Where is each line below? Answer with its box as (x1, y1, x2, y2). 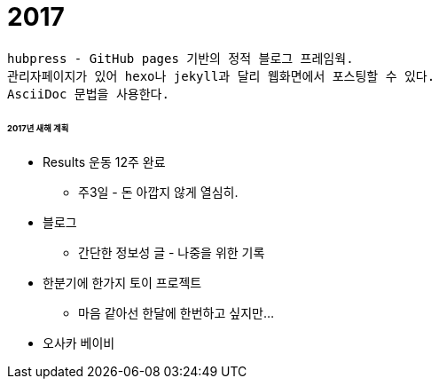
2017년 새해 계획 (7, 122, 69, 133)
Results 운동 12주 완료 (43, 154, 166, 170)
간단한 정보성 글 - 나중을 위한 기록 (78, 245, 265, 261)
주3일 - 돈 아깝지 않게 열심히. (78, 185, 239, 201)
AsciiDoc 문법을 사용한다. (7, 86, 169, 101)
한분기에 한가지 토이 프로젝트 (43, 275, 202, 291)
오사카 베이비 (43, 335, 115, 351)
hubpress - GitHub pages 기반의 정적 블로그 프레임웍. (7, 51, 354, 66)
